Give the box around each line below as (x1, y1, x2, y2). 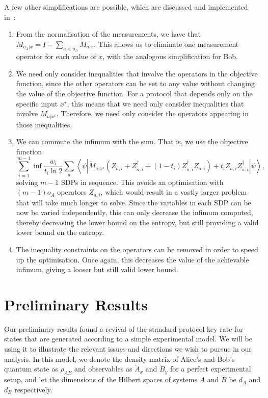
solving (16, 176, 38, 187)
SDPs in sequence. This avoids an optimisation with (61, 176, 224, 187)
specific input (16, 98, 58, 109)
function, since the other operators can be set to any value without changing (16, 78, 255, 89)
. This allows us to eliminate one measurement (94, 39, 239, 49)
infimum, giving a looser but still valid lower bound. (16, 264, 178, 275)
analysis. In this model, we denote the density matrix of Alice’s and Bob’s (4, 353, 235, 364)
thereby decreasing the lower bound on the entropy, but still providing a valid (16, 217, 259, 227)
